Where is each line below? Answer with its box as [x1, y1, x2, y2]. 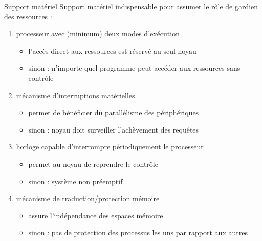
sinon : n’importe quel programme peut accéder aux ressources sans [28, 62, 241, 73]
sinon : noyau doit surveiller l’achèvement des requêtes [28, 124, 199, 135]
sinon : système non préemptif [28, 176, 123, 186]
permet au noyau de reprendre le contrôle [28, 158, 158, 169]
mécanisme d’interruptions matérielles [16, 90, 135, 100]
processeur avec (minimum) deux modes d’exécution [16, 28, 180, 39]
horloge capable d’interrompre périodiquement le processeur [16, 141, 204, 152]
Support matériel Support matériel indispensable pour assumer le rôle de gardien [4, 1, 258, 11]
